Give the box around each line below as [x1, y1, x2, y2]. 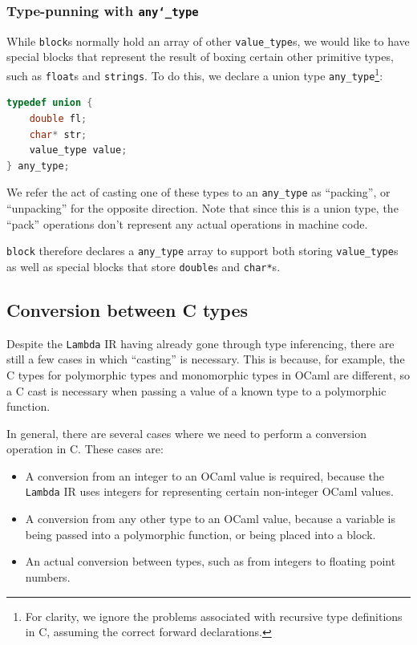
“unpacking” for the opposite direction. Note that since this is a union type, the [6, 199, 399, 216]
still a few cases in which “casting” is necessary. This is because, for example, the [6, 351, 405, 367]
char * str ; [29, 128, 87, 140]
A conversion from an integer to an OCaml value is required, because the [25, 467, 385, 484]
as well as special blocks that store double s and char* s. [6, 258, 281, 274]
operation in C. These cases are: [6, 440, 164, 457]
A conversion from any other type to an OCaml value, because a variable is [25, 510, 395, 527]
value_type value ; [29, 144, 128, 156]
